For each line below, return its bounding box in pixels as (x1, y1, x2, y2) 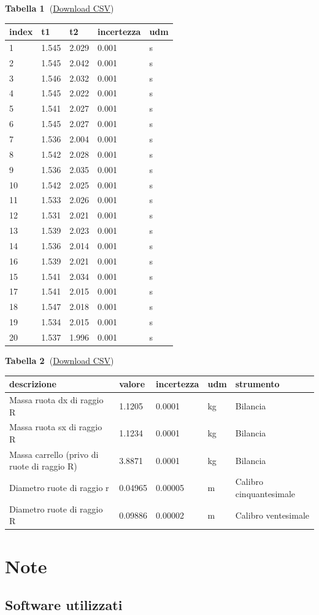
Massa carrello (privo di (9, 447, 99, 460)
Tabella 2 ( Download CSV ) (5, 354, 114, 367)
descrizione (9, 377, 56, 390)
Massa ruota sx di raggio (9, 420, 102, 433)
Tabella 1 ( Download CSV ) (5, 2, 114, 14)
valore (119, 377, 145, 390)
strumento (235, 377, 280, 390)
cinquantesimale (235, 487, 296, 500)
